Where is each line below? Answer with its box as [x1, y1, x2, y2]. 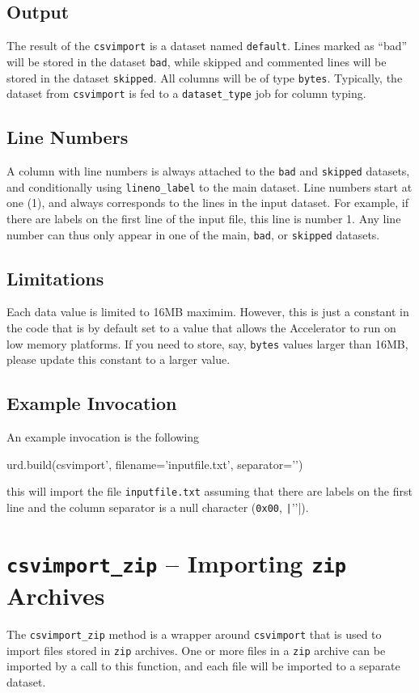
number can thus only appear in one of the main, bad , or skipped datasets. [6, 226, 380, 243]
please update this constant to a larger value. [6, 351, 231, 368]
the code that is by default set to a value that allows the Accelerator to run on [6, 319, 396, 336]
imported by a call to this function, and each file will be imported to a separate [6, 657, 400, 674]
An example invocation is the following [6, 429, 200, 446]
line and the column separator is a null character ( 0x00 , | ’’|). [6, 498, 309, 515]
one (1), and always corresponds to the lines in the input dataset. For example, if [6, 194, 408, 211]
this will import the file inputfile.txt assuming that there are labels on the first [6, 483, 413, 500]
